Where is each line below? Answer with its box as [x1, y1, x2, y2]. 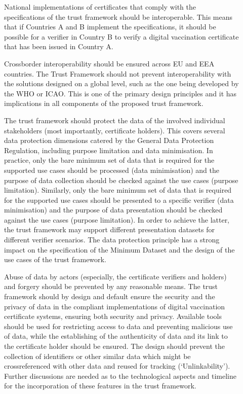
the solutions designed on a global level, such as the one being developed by [4, 78, 239, 89]
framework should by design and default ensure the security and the [4, 291, 215, 302]
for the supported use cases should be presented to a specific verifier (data [4, 194, 234, 205]
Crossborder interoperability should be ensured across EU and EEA [4, 58, 215, 68]
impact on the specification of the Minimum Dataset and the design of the [4, 244, 235, 255]
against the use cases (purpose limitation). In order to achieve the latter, [4, 214, 230, 225]
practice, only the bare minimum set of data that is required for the [4, 155, 215, 165]
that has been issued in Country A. [4, 41, 113, 52]
